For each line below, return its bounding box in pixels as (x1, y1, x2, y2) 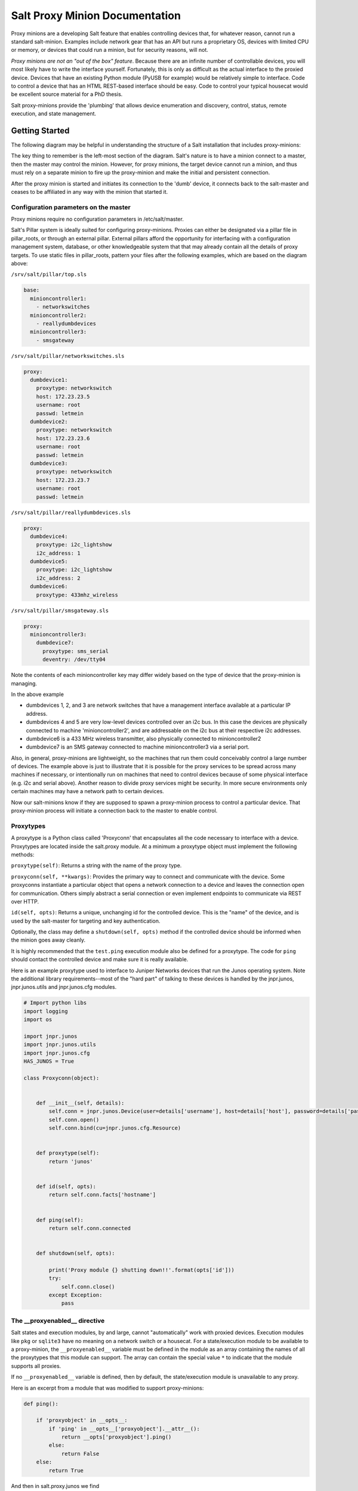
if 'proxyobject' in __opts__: (36, 1417, 128, 1424)
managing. (11, 680, 38, 687)
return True (48, 1467, 84, 1474)
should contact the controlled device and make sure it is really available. (11, 956, 189, 963)
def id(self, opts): (36, 1183, 97, 1190)
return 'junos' (48, 1158, 94, 1165)
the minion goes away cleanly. (11, 936, 86, 944)
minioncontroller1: (30, 295, 87, 302)
